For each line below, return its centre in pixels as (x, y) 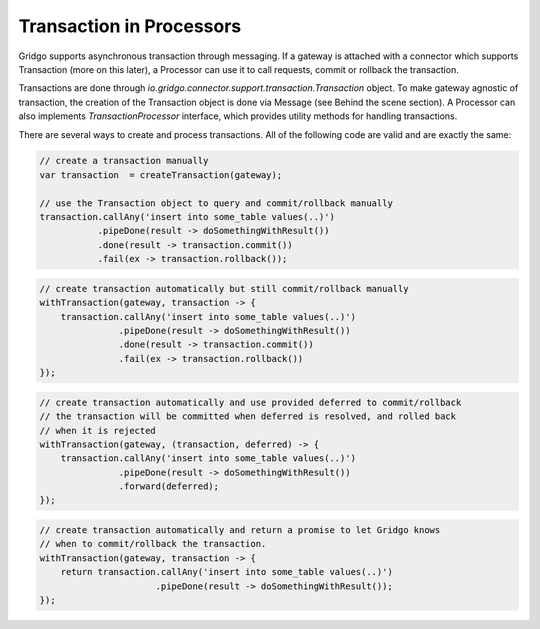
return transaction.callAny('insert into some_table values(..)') (227, 572)
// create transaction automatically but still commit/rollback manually (224, 288)
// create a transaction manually (124, 161)
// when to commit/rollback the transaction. (153, 544)
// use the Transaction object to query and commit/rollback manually (216, 203)
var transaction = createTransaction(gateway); (161, 174)
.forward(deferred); (169, 486)
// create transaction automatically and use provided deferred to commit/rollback (250, 402)
